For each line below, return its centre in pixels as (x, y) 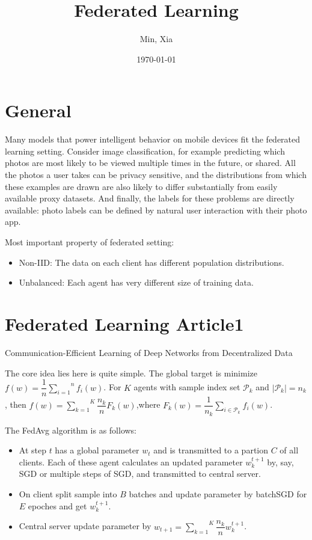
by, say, (280, 462)
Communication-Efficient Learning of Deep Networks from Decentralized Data (149, 352)
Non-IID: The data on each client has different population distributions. (151, 262)
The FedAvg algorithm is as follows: (71, 430)
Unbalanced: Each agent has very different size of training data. (136, 282)
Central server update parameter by (85, 526)
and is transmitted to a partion (211, 450)
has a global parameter (97, 450)
